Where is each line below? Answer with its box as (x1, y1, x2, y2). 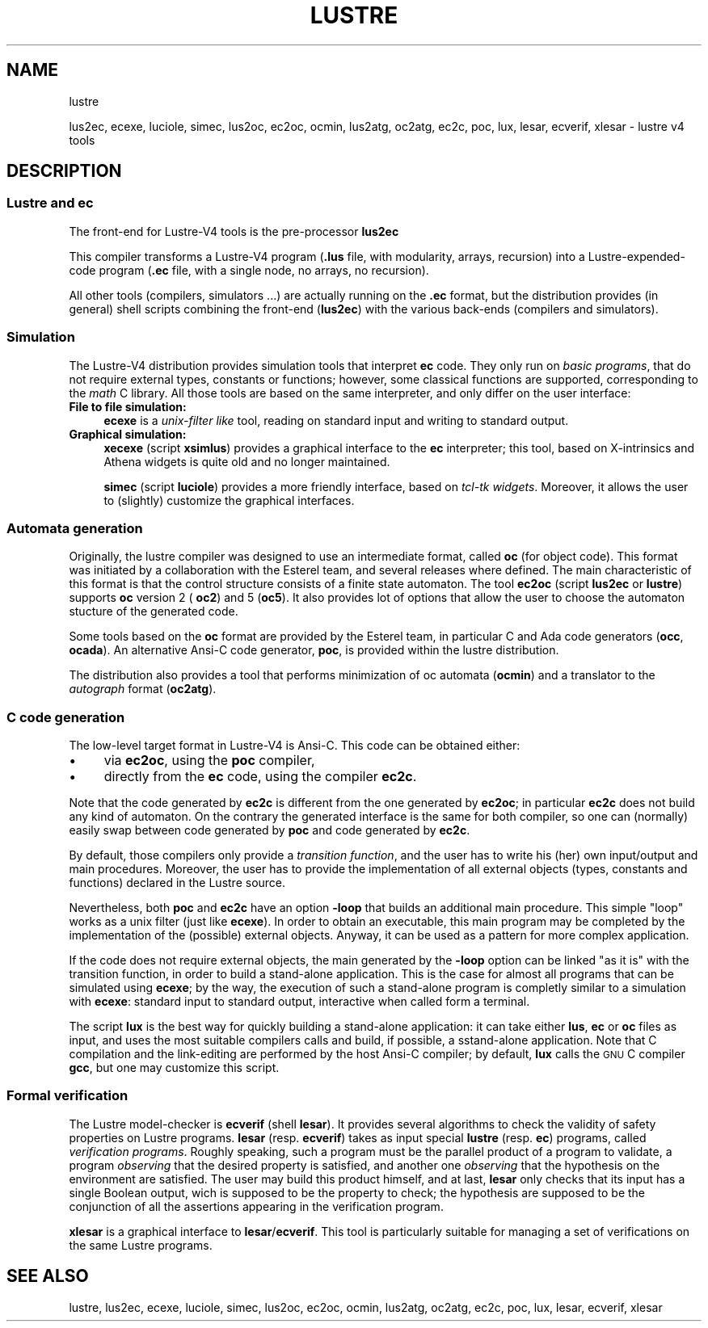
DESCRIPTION (6, 161, 122, 182)
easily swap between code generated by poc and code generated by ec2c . (69, 823, 470, 838)
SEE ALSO (6, 1266, 89, 1287)
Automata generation (6, 519, 143, 536)
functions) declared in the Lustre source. (69, 876, 286, 890)
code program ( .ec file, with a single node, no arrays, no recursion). (69, 263, 429, 277)
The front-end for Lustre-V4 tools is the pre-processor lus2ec (69, 224, 399, 238)
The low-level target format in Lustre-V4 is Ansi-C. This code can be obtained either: (69, 738, 520, 753)
